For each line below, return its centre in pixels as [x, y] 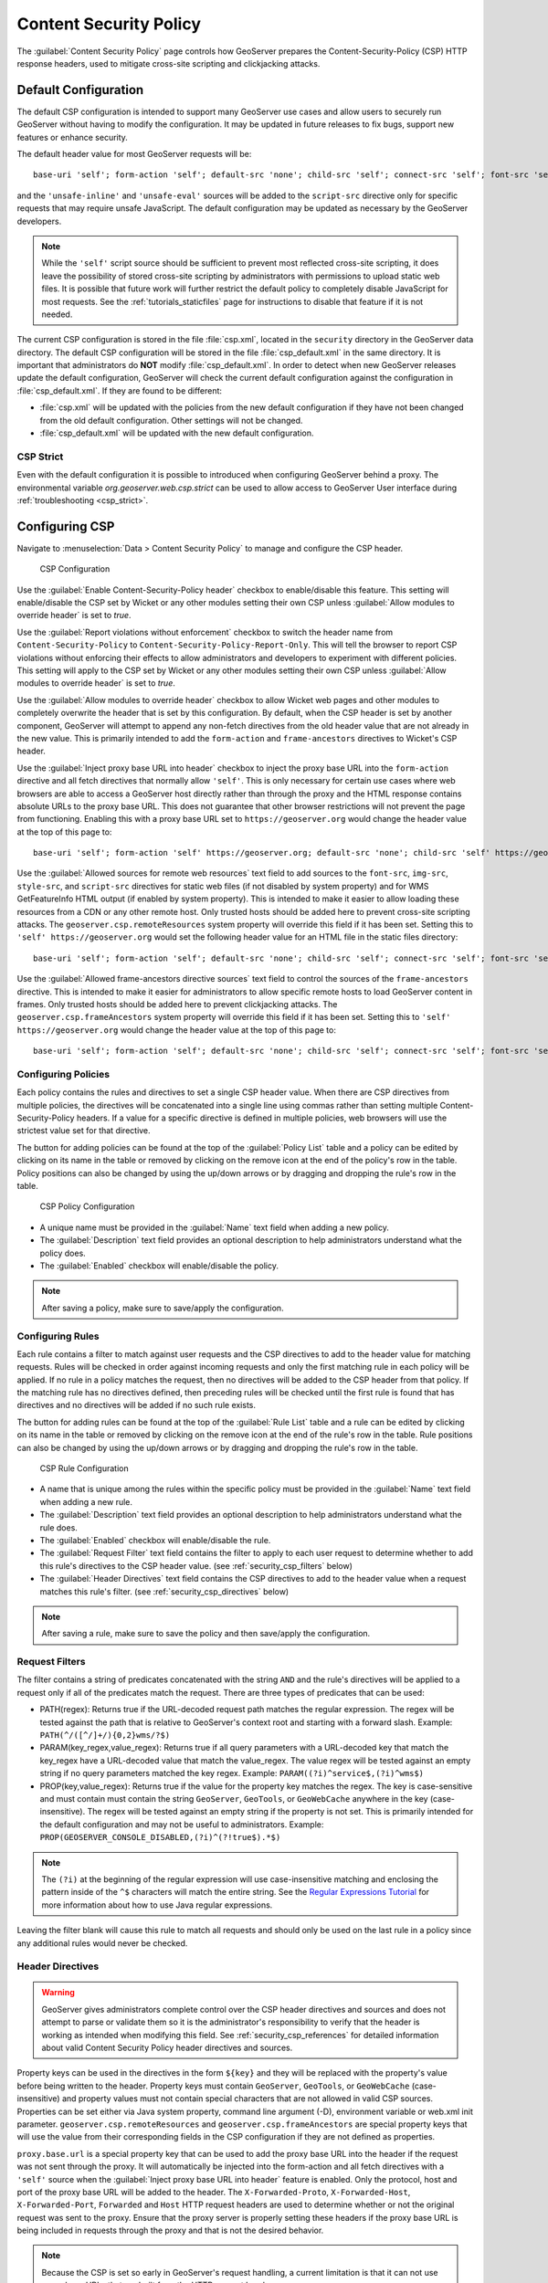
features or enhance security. [72, 137]
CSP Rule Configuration [84, 1468]
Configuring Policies [63, 1074]
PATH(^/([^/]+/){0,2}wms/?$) [105, 1736]
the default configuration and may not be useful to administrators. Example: [182, 1824]
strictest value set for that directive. [84, 1131]
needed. [57, 314]
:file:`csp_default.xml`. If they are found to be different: [120, 390]
